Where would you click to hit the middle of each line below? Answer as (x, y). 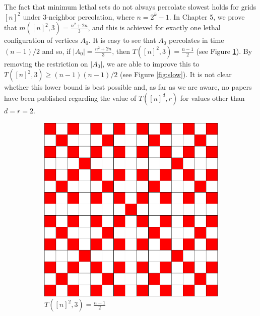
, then (121, 51)
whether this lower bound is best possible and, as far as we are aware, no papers (128, 87)
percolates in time (197, 40)
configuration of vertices (41, 40)
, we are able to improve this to (151, 63)
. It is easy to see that (122, 40)
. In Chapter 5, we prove (207, 16)
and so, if (56, 51)
